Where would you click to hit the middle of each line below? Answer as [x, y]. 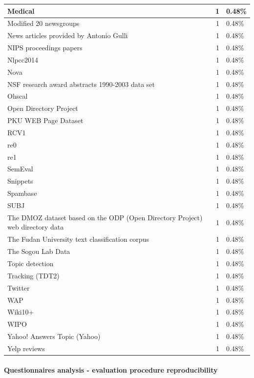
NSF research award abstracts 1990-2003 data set [81, 84]
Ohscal [18, 96]
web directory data [36, 227]
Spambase [22, 193]
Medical [21, 10]
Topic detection [31, 263]
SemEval [20, 169]
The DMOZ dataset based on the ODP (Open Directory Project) [105, 217]
